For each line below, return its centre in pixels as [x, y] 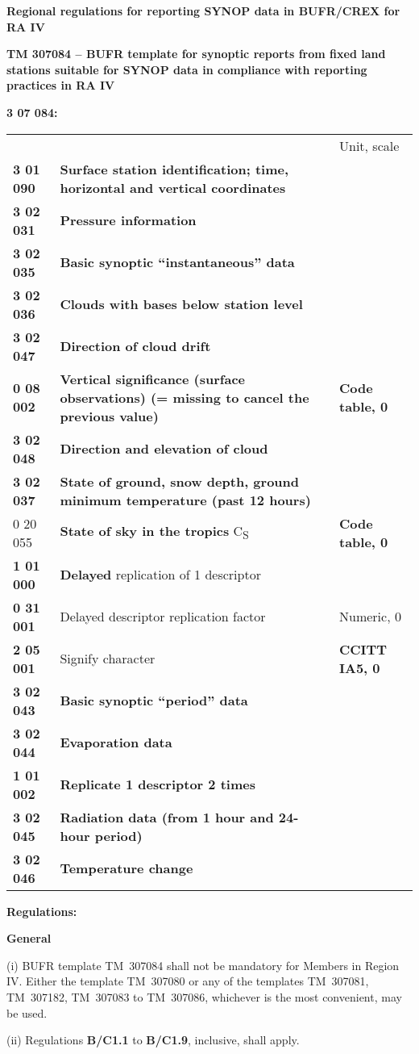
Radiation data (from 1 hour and [167, 817]
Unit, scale [369, 145]
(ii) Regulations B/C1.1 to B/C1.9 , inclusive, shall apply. [153, 1040]
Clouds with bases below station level [181, 304]
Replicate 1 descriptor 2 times [158, 784]
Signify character [108, 659]
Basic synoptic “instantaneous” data [177, 262]
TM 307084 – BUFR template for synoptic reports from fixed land [196, 54]
